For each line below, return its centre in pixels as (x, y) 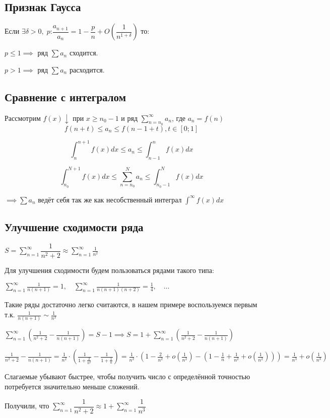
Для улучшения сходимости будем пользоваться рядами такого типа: (109, 270)
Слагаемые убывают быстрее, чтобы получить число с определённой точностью (127, 376)
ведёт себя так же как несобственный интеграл (110, 199)
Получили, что (27, 406)
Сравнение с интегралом (65, 96)
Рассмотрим (23, 118)
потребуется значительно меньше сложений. (72, 386)
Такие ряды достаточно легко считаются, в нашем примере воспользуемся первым (131, 304)
